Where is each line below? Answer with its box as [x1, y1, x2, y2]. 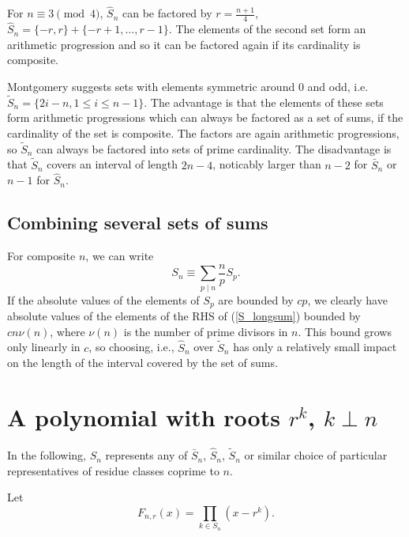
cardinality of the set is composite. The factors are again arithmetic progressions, [7, 125, 400, 142]
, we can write [85, 248, 154, 264]
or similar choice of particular [244, 447, 388, 463]
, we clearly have [307, 291, 388, 308]
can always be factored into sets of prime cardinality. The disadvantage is [36, 140, 392, 157]
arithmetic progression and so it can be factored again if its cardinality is [7, 36, 361, 52]
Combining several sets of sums [7, 210, 268, 235]
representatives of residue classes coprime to [7, 462, 220, 478]
